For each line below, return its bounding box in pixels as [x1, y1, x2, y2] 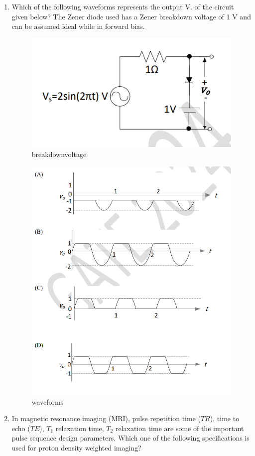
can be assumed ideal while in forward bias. [11, 21, 145, 31]
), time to [210, 413, 240, 424]
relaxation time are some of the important [115, 423, 244, 433]
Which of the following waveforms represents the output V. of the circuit [11, 1, 234, 11]
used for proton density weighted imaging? [11, 443, 141, 453]
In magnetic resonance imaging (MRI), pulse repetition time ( [11, 413, 201, 424]
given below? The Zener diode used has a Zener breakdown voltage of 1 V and [11, 11, 251, 21]
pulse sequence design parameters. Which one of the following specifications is [11, 433, 250, 443]
